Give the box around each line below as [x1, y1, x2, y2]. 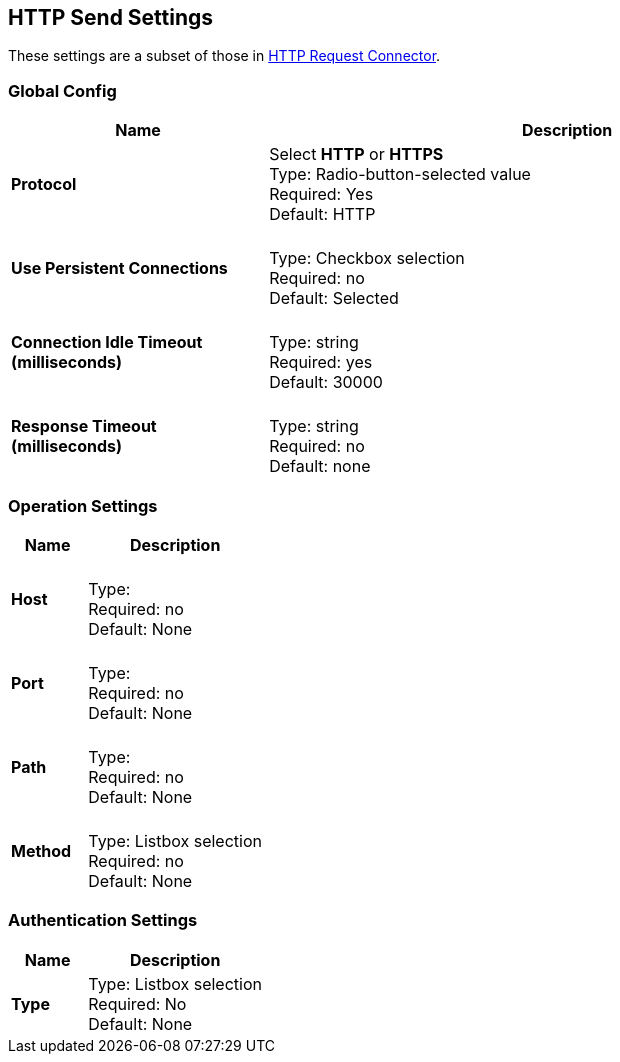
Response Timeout [11, 416, 157, 437]
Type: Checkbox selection [269, 248, 465, 269]
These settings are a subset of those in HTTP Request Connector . [8, 47, 441, 65]
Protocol [11, 174, 77, 195]
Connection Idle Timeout [11, 332, 203, 353]
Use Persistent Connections [11, 258, 228, 279]
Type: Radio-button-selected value [269, 164, 531, 185]
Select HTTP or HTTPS [269, 144, 444, 165]
